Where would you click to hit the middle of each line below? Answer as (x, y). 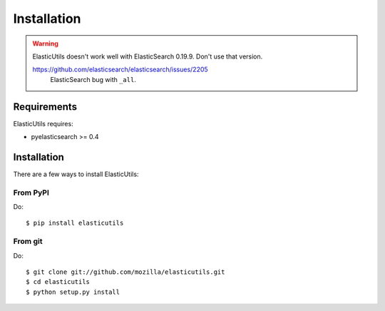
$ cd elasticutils (58, 282)
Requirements (45, 107)
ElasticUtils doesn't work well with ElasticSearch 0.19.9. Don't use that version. (148, 56)
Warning (45, 44)
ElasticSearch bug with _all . (93, 79)
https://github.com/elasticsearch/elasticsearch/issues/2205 (120, 70)
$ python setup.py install (73, 292)
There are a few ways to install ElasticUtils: (76, 174)
